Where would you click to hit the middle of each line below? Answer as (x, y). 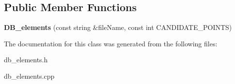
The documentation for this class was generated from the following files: (111, 43)
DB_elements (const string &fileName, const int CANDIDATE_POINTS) (118, 27)
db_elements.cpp (29, 76)
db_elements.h (26, 60)
